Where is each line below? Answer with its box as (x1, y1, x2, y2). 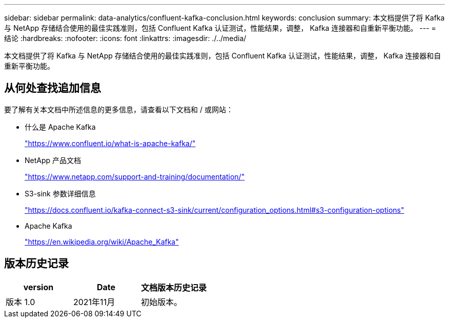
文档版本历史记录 (141, 282, 207, 293)
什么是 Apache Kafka (25, 122, 96, 131)
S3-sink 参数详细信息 (25, 189, 96, 198)
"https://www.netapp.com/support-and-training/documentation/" (25, 172, 245, 181)
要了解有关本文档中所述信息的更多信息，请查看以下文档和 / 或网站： (4, 105, 233, 114)
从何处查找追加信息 (4, 82, 101, 95)
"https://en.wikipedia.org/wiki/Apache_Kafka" (25, 237, 179, 246)
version (23, 281, 54, 292)
